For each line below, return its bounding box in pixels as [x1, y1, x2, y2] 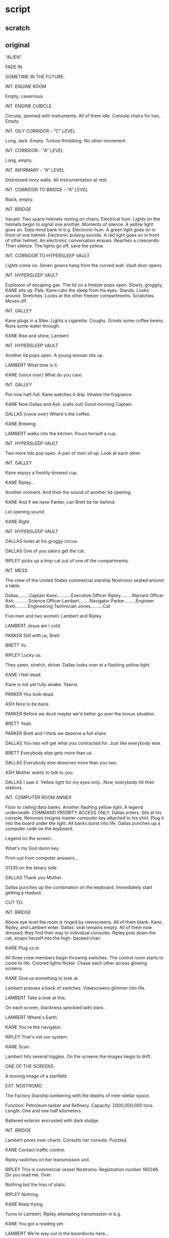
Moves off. [5, 298, 28, 304]
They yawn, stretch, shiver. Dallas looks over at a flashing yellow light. [5, 662, 151, 668]
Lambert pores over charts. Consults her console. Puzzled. [5, 1137, 128, 1143]
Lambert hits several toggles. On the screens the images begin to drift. [5, 1054, 152, 1060]
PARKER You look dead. [5, 691, 54, 697]
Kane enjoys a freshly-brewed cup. [5, 470, 78, 476]
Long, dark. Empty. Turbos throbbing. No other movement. [5, 138, 127, 144]
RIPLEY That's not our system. [5, 1034, 69, 1040]
